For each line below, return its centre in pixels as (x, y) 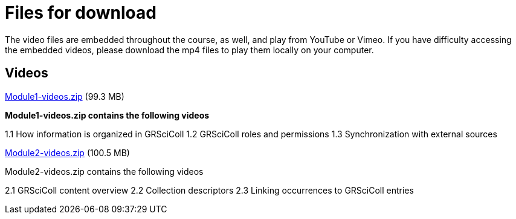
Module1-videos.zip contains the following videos (107, 115)
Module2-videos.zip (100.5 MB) (67, 152)
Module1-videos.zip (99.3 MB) (65, 96)
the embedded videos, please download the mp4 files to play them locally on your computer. (189, 50)
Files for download (81, 13)
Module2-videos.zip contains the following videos (104, 171)
